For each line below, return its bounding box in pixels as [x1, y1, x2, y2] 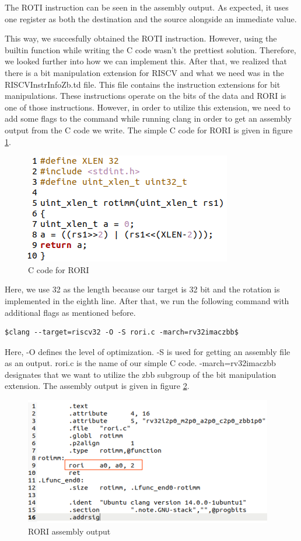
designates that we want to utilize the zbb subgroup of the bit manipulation [5, 368, 276, 380]
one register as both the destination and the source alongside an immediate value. [5, 12, 297, 25]
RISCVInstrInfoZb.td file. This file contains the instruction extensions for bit [5, 78, 281, 90]
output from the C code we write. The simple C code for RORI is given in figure [5, 123, 293, 136]
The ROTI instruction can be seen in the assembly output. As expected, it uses [5, 1, 289, 13]
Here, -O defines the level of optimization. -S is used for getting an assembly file [5, 345, 290, 357]
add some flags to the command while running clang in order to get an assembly [5, 112, 292, 125]
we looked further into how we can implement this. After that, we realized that [5, 55, 287, 67]
